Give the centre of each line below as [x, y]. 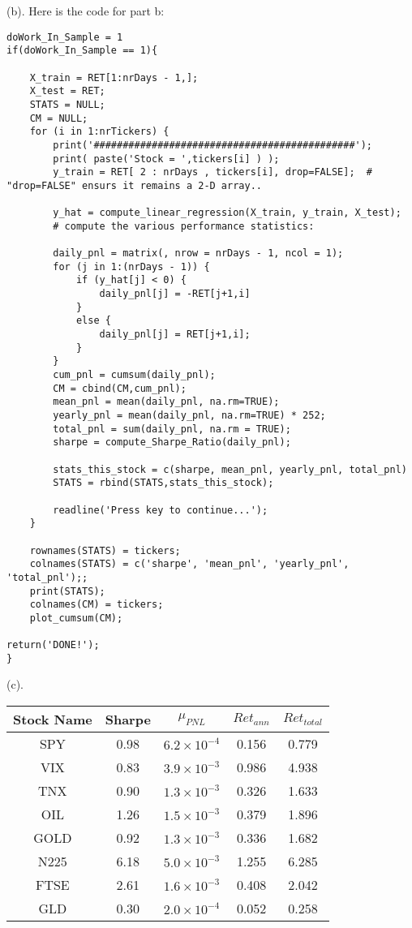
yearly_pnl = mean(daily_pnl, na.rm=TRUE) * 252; [189, 415]
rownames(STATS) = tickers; [105, 550]
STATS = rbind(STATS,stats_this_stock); [163, 483]
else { [93, 321]
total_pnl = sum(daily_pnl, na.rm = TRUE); [172, 429]
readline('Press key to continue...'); [161, 510]
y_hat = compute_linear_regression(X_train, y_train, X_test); [227, 213]
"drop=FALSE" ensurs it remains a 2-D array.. [134, 185]
